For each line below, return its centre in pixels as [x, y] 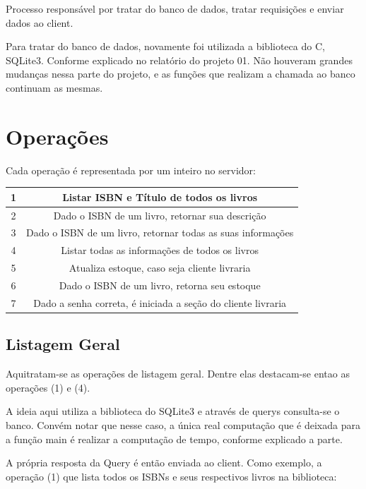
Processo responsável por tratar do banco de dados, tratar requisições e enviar [175, 8]
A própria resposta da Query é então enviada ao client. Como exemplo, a [164, 463]
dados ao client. [40, 22]
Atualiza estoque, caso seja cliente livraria [160, 268]
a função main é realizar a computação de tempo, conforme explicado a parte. [174, 439]
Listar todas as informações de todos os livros [160, 250]
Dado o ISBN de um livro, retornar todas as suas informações [160, 233]
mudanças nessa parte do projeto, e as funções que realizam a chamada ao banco [181, 74]
